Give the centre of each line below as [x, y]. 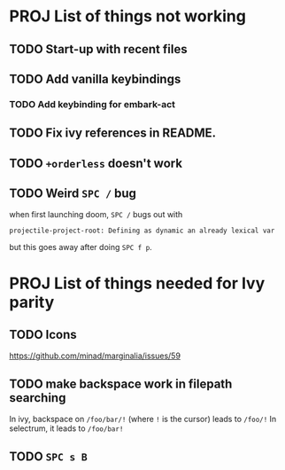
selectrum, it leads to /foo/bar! [66, 428]
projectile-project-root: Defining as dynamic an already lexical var [142, 231]
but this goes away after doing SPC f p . [81, 247]
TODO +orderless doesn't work [96, 163]
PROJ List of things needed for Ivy [137, 283]
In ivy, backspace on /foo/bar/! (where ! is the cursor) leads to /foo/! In [143, 419]
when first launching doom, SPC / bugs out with [96, 215]
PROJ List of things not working [127, 16]
